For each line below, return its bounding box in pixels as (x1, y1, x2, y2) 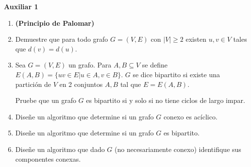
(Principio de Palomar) (15, 17, 95, 28)
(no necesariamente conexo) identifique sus (115, 144, 241, 154)
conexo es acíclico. (163, 111, 218, 121)
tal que (120, 79, 141, 89)
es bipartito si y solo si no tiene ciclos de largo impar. (86, 95, 245, 105)
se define (142, 60, 167, 70)
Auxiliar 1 (4, 1, 38, 11)
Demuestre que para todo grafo (15, 34, 108, 44)
